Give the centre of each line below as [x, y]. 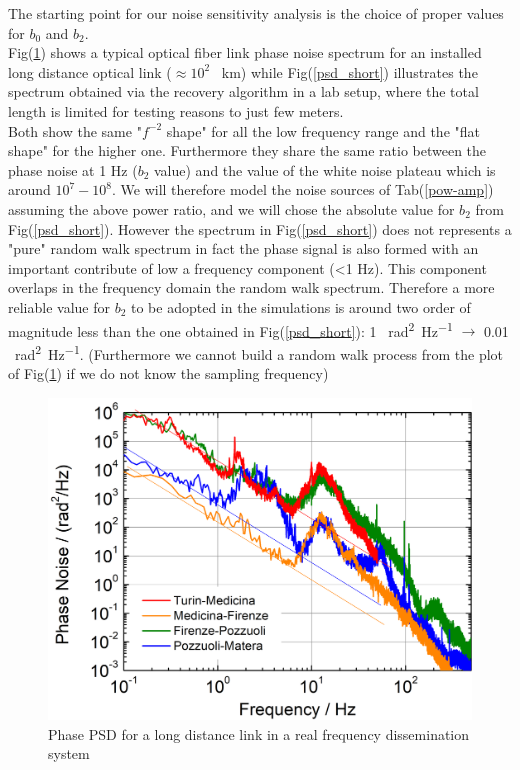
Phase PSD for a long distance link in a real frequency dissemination [259, 733]
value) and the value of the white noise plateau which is [325, 169]
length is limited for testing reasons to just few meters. [176, 110]
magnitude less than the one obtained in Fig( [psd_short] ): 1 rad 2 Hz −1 [230, 329]
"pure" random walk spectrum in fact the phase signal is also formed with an [243, 248]
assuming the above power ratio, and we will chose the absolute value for [231, 208]
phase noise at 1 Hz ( [73, 169]
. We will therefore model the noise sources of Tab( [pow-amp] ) [303, 189]
